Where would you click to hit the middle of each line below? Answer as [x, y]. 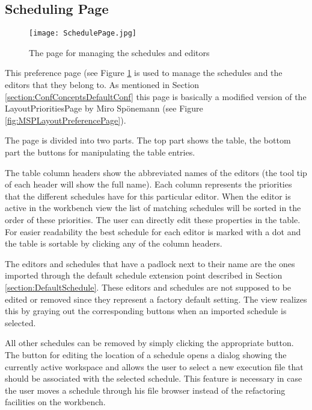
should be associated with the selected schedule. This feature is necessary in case [154, 378]
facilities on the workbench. [55, 402]
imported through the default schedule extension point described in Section [144, 275]
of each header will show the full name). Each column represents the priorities [148, 184]
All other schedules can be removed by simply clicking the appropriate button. [149, 343]
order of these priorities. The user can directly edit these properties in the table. [153, 219]
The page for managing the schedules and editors [119, 52]
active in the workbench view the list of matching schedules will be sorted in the [153, 208]
